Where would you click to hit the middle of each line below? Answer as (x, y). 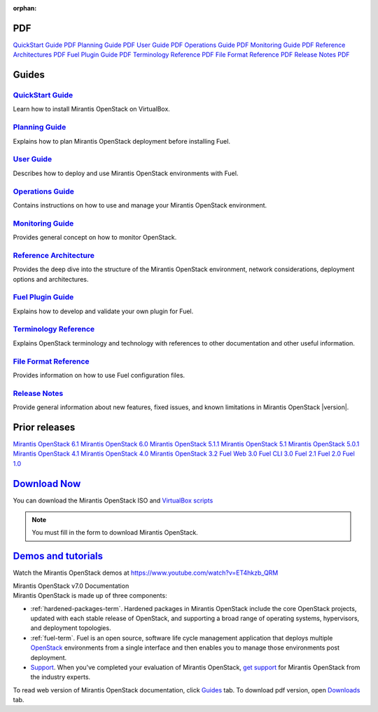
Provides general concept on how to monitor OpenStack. (95, 238)
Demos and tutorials (58, 556)
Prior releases (44, 427)
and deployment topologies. (71, 628)
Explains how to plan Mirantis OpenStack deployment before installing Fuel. (122, 141)
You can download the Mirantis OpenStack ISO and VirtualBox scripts (113, 500)
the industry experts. (61, 677)
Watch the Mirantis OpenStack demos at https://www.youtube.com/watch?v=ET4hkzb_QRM (146, 573)
